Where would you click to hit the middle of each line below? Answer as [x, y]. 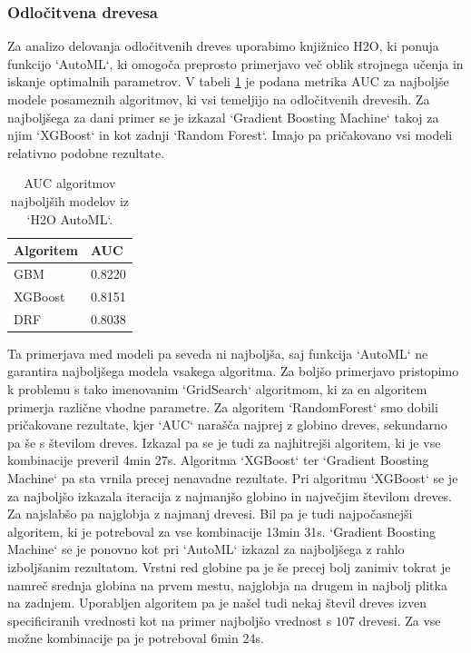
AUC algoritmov [70, 183]
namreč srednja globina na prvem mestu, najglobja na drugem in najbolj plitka [227, 584]
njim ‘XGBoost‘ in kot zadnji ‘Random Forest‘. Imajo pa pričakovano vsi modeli [230, 135]
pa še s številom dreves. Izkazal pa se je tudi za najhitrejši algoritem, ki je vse [224, 442]
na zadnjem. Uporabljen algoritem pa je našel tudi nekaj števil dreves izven [217, 603]
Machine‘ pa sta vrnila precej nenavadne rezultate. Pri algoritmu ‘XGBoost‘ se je [233, 477]
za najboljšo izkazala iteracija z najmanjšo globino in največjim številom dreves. [230, 495]
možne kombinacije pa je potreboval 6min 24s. [136, 638]
